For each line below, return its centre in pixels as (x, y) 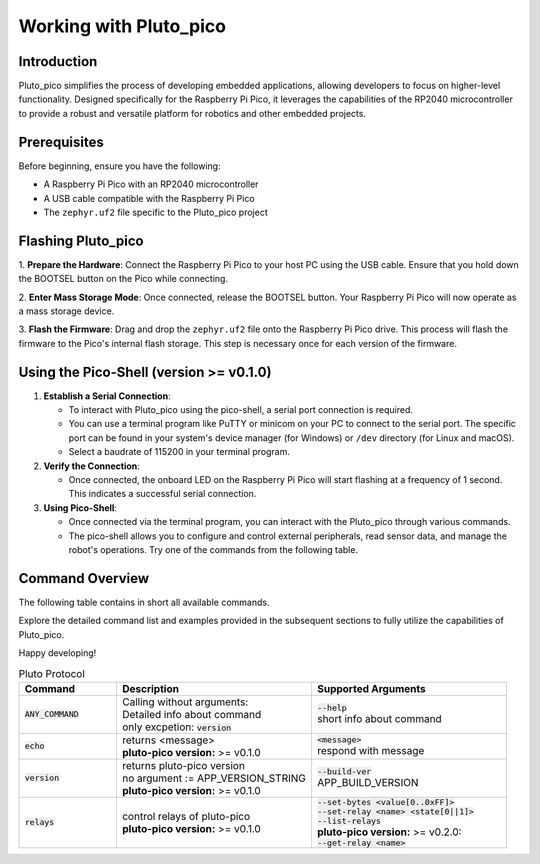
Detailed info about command (191, 714)
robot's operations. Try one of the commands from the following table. (213, 549)
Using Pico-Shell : (80, 507)
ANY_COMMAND (51, 714)
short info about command (379, 719)
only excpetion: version (176, 727)
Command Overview (84, 578)
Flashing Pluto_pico (81, 240)
